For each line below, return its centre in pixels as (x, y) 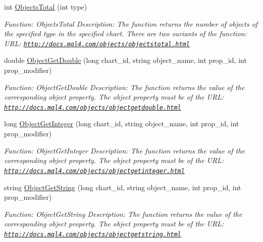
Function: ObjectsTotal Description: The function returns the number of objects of (131, 23)
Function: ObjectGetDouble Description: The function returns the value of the (124, 87)
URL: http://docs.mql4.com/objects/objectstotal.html (97, 43)
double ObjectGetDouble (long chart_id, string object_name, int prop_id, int (125, 60)
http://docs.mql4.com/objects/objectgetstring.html (93, 234)
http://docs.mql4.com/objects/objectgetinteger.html (94, 171)
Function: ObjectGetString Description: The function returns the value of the (123, 214)
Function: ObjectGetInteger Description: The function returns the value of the (124, 150)
